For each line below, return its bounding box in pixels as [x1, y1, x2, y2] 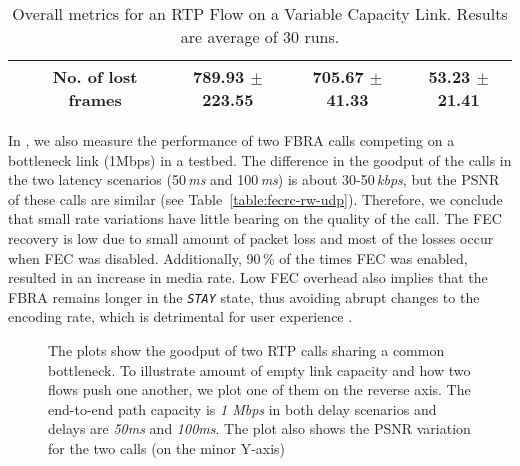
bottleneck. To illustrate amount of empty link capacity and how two [48, 359, 471, 380]
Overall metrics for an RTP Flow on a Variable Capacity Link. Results [12, 2, 508, 25]
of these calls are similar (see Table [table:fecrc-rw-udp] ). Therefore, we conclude [8, 188, 503, 209]
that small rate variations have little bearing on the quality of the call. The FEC [8, 208, 502, 229]
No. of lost [52, 65, 138, 88]
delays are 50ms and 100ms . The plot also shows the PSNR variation [48, 418, 471, 439]
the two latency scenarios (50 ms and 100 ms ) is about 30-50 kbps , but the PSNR [8, 169, 500, 190]
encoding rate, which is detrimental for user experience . [8, 306, 353, 327]
